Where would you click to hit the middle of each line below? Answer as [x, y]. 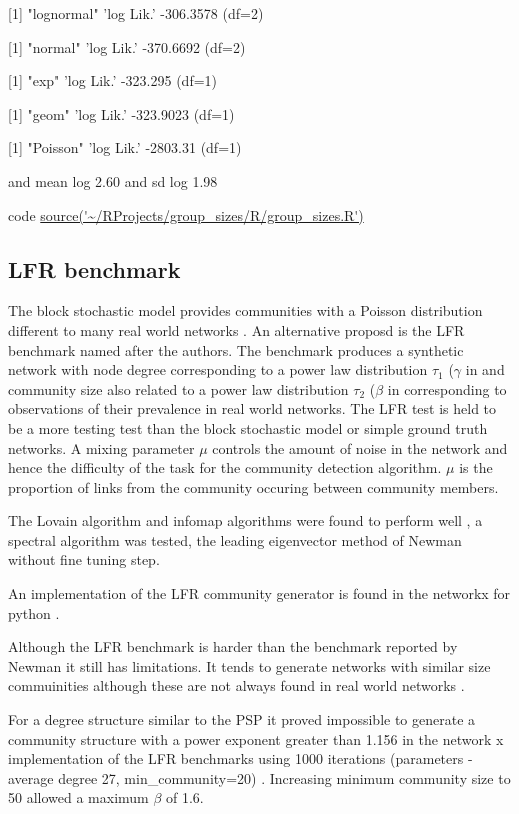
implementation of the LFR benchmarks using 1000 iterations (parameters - [240, 758]
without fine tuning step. [84, 559]
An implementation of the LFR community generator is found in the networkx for [259, 593]
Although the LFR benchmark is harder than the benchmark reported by [233, 646]
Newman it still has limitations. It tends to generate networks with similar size [249, 665]
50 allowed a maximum [78, 797]
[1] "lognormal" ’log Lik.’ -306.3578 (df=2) [136, 13]
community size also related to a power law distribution [178, 388]
